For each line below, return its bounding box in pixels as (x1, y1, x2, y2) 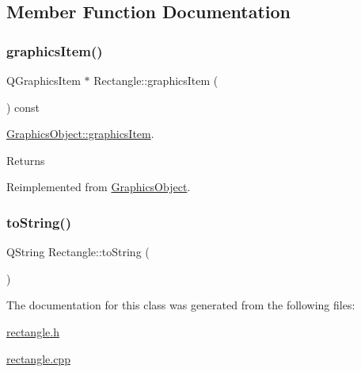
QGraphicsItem (6, 72, 81, 88)
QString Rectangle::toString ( (6, 244, 150, 260)
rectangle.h (6, 323, 59, 339)
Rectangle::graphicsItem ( (93, 72, 218, 88)
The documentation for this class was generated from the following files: (6, 297, 355, 313)
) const (6, 98, 40, 115)
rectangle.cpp (6, 350, 70, 366)
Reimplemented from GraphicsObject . (6, 178, 191, 195)
